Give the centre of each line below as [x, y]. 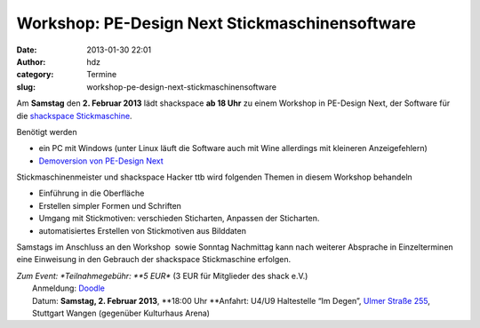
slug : [26, 87]
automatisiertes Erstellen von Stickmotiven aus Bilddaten [142, 230]
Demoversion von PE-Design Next [101, 161]
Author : [31, 61]
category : [35, 75]
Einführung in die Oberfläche [92, 193]
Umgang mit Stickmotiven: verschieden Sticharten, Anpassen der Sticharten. [179, 219]
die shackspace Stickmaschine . [74, 116]
